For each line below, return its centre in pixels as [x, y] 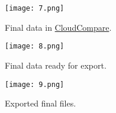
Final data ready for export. [56, 65]
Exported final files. [41, 103]
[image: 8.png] [35, 46]
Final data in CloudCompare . [58, 27]
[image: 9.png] [35, 84]
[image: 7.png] [35, 8]
